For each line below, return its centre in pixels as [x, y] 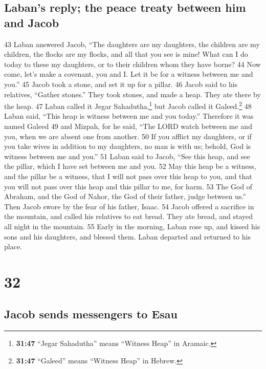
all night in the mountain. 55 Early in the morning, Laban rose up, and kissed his [132, 226]
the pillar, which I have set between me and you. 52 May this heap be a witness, [130, 166]
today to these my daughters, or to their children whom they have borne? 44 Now [132, 64]
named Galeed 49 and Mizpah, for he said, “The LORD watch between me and [128, 126]
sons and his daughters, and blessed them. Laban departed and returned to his [127, 236]
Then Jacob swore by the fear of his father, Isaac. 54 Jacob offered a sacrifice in [129, 206]
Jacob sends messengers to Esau [91, 314]
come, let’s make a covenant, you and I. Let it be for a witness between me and [129, 74]
